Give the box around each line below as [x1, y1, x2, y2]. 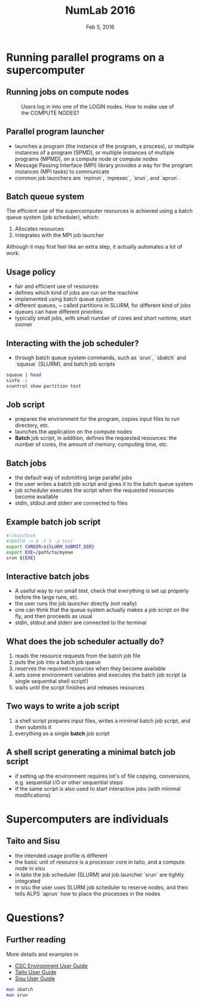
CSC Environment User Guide [14, 962, 88, 969]
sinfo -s [6, 377, 28, 383]
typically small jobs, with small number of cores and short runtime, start [14, 314, 192, 322]
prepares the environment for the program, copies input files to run [14, 415, 180, 423]
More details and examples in [6, 950, 79, 958]
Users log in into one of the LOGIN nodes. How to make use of [21, 103, 174, 110]
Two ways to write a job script [6, 701, 119, 711]
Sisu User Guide [14, 975, 55, 982]
